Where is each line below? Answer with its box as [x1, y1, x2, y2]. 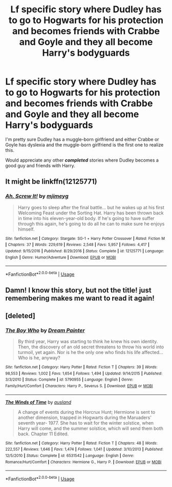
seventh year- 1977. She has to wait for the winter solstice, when [17, 419, 154, 426]
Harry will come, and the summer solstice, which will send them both [17, 425, 164, 431]
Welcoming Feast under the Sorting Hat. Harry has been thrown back [17, 210, 164, 216]
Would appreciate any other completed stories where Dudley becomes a [5, 157, 159, 163]
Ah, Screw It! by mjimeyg [5, 193, 69, 200]
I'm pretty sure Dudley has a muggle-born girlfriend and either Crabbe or [5, 136, 160, 142]
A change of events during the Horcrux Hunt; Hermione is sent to [17, 409, 156, 415]
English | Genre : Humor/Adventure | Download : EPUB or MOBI [5, 255, 116, 260]
